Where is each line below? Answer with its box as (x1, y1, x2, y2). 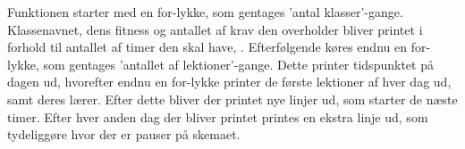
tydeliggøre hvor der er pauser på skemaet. (7, 125, 241, 144)
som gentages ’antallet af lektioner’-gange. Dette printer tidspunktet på (43, 54, 434, 73)
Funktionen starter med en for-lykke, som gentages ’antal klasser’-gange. (7, 3, 403, 21)
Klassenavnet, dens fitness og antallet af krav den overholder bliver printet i (7, 20, 423, 38)
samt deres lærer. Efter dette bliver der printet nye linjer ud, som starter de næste (7, 89, 458, 108)
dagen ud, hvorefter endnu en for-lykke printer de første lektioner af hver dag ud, (7, 72, 452, 91)
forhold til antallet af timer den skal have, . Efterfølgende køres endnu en (7, 37, 407, 56)
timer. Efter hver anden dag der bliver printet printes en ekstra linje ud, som (7, 107, 428, 126)
